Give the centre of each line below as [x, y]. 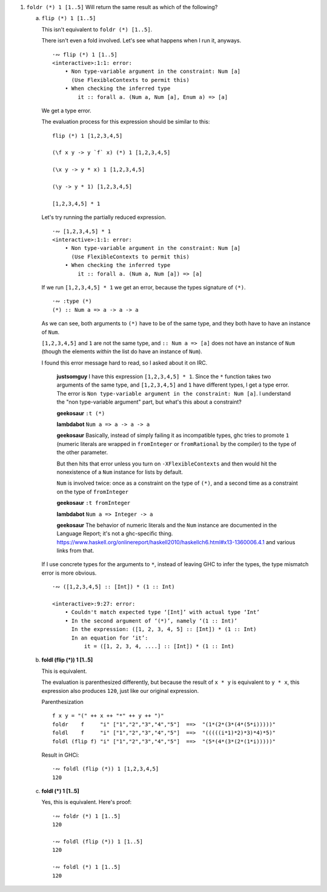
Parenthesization [63, 701]
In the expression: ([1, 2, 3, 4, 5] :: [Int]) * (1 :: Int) [164, 629]
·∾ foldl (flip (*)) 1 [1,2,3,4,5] [106, 769]
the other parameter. [82, 453]
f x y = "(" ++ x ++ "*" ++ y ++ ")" [108, 716]
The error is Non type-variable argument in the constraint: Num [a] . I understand [174, 393]
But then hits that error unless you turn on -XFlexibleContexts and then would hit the [167, 464]
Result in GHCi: [60, 755]
